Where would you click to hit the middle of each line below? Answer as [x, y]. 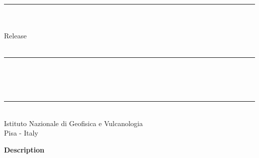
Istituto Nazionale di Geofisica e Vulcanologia [73, 123]
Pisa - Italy [21, 133]
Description [24, 149]
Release [15, 36]
